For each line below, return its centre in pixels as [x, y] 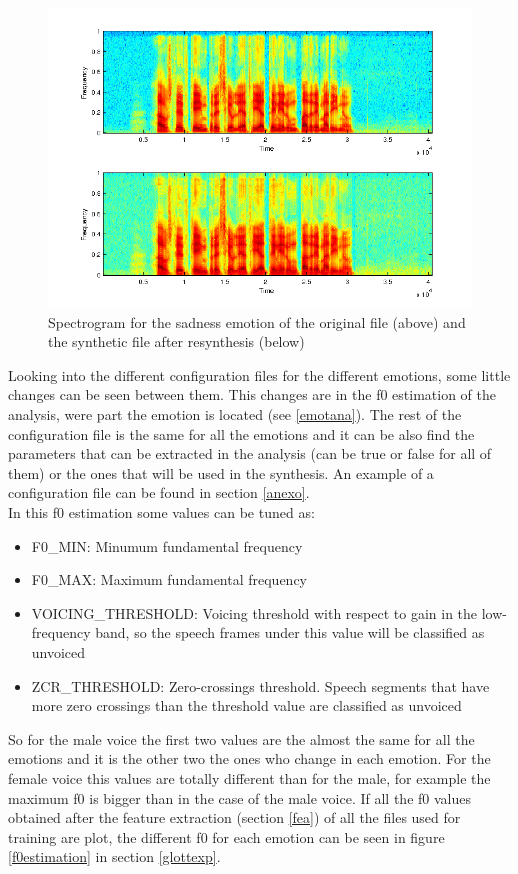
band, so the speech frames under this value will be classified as [290, 632]
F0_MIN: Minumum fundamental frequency [167, 545]
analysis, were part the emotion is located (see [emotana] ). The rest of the [235, 414]
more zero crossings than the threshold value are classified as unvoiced [246, 705]
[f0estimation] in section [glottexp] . [114, 856]
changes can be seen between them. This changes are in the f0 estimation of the [252, 394]
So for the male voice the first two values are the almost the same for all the [241, 738]
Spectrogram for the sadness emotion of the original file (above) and [257, 321]
